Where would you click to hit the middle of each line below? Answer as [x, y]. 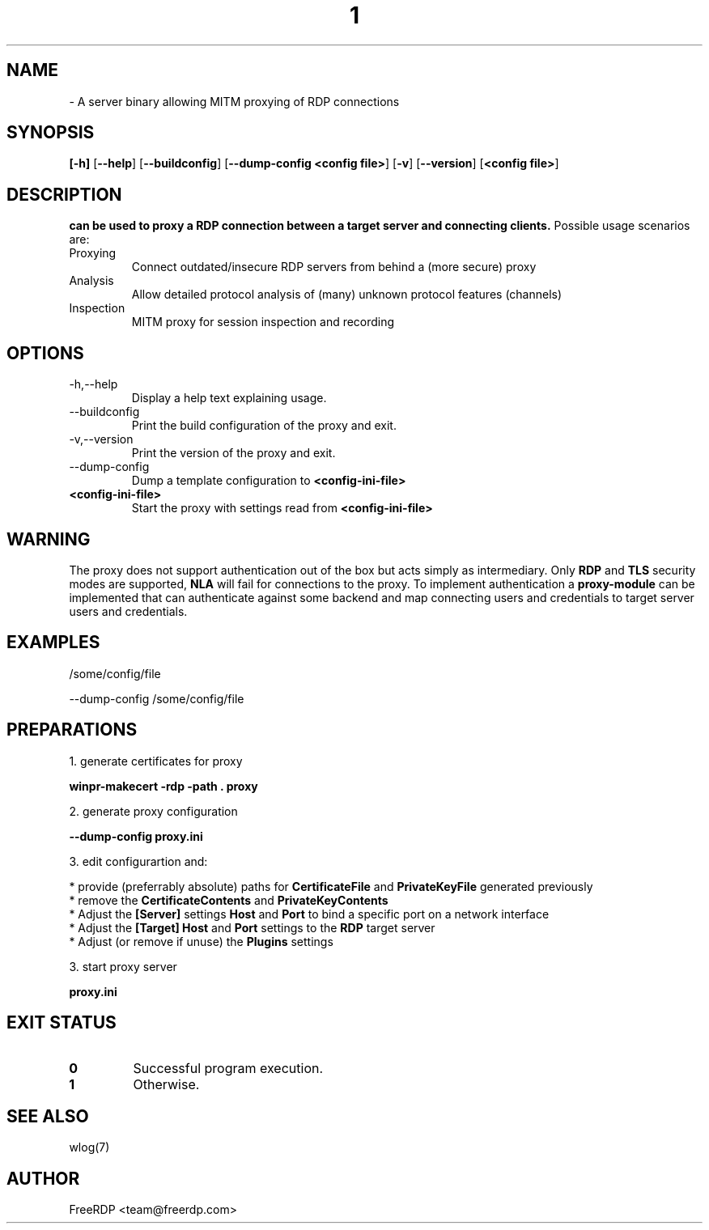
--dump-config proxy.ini [136, 836]
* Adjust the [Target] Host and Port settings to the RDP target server [252, 927]
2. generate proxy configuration [153, 811]
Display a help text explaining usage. [229, 398]
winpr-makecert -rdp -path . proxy [163, 786]
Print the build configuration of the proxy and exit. [264, 426]
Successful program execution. [228, 1068]
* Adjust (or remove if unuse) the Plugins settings [201, 941]
